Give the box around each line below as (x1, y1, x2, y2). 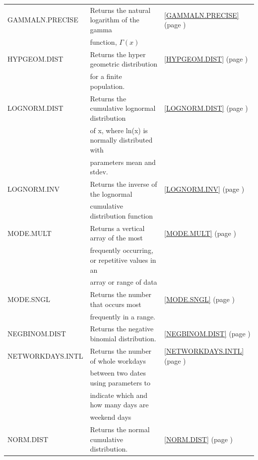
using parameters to (90, 377, 151, 387)
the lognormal (90, 188, 132, 199)
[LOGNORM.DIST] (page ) (164, 103, 248, 113)
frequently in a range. (90, 311, 156, 321)
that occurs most (90, 299, 141, 309)
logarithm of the (90, 14, 139, 25)
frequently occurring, (90, 245, 153, 255)
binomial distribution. (90, 333, 156, 344)
